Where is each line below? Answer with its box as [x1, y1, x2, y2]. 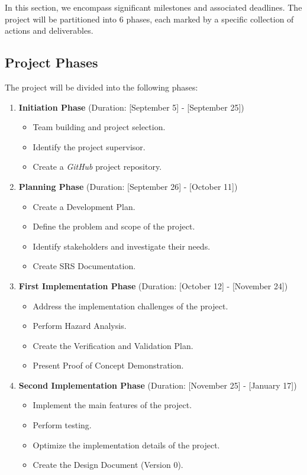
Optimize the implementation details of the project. [33, 438, 220, 451]
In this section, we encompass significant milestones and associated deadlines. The [5, 1, 302, 13]
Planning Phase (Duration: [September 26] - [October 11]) [18, 180, 238, 192]
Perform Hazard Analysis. [33, 319, 127, 332]
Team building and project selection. [33, 121, 166, 133]
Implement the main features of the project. [33, 399, 192, 411]
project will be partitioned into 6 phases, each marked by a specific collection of [5, 12, 294, 25]
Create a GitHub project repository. [33, 160, 162, 173]
